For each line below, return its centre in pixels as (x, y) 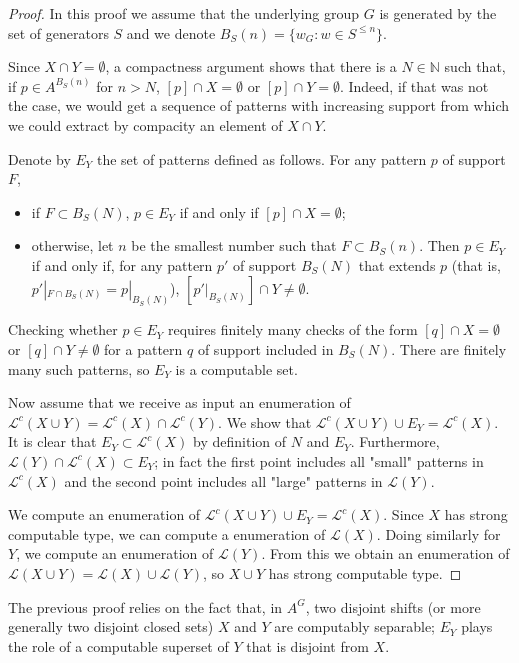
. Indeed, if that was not (414, 85)
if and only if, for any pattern (122, 264)
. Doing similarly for (438, 533)
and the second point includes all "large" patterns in (223, 480)
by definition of (240, 441)
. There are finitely (449, 348)
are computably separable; (355, 626)
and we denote (171, 32)
